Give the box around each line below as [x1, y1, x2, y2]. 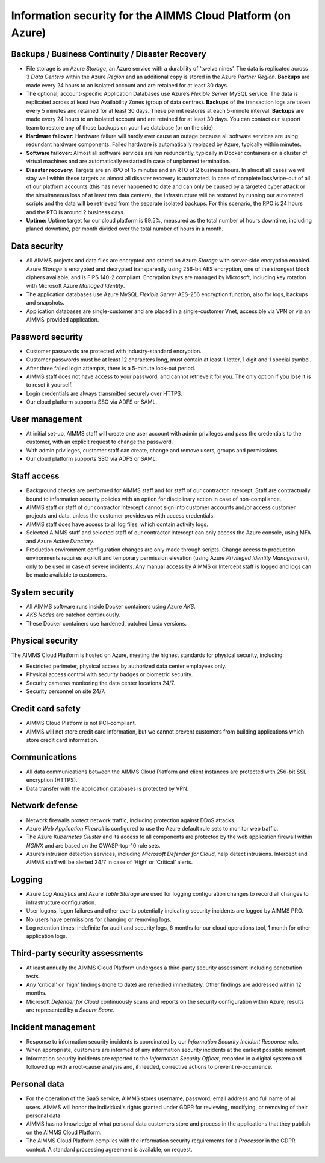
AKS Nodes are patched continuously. [26, 611, 120, 618]
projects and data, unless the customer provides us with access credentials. [26, 512, 215, 519]
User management [11, 414, 82, 424]
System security [11, 587, 75, 597]
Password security [11, 332, 84, 342]
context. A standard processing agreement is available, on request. [26, 1146, 193, 1153]
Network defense [11, 800, 78, 811]
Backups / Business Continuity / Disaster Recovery [11, 49, 207, 59]
